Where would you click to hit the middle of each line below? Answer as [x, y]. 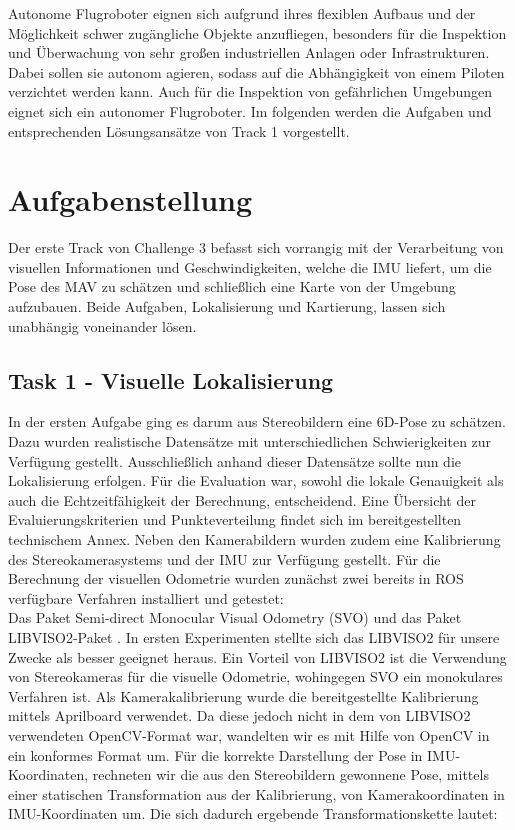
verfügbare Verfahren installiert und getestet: [146, 597]
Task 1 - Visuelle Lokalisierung [171, 379]
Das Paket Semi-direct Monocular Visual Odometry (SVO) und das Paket [235, 617]
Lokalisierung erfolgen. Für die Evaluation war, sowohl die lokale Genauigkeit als [256, 480]
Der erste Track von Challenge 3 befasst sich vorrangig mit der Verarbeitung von [256, 247]
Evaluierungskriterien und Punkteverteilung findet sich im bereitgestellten [235, 519]
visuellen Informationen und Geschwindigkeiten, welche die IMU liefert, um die [250, 266]
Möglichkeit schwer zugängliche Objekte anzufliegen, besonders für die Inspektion [257, 32]
